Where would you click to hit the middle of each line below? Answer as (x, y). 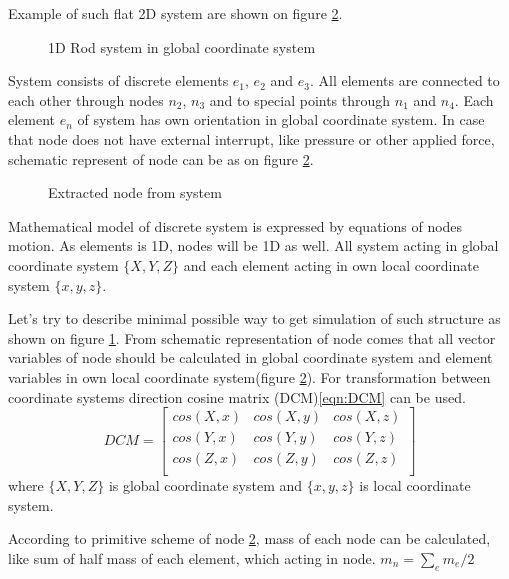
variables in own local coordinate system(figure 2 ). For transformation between (249, 376)
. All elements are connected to (404, 80)
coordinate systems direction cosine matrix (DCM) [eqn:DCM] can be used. (237, 396)
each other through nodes (86, 99)
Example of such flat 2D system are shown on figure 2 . (175, 13)
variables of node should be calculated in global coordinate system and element (250, 357)
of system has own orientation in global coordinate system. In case (281, 119)
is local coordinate (415, 485)
